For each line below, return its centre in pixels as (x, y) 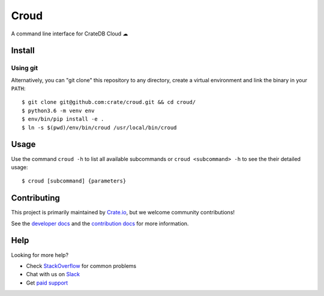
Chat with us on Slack (53, 274)
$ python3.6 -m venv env (58, 110)
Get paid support (47, 283)
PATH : (18, 89)
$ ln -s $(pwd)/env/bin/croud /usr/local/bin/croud (99, 127)
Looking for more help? (40, 255)
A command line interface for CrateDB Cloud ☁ (70, 34)
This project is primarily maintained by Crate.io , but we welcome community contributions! (123, 213)
